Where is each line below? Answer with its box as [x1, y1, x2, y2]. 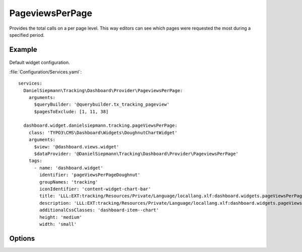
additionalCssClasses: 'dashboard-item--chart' [39, 207, 159, 213]
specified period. [9, 32, 45, 38]
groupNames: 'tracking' [39, 179, 98, 185]
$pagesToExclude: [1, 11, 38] [34, 109, 109, 114]
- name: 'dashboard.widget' [34, 165, 103, 171]
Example [9, 45, 37, 54]
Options [9, 234, 35, 242]
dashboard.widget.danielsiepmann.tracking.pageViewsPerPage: [23, 123, 178, 128]
